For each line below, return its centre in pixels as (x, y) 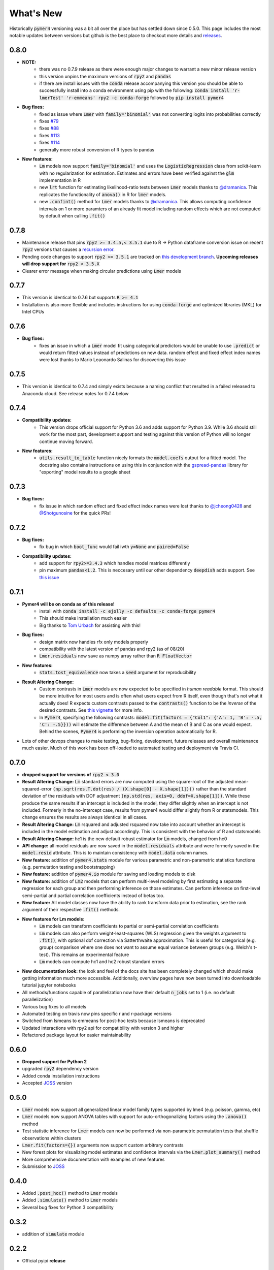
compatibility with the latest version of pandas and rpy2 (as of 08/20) (112, 649)
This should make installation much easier (83, 618)
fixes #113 (50, 135)
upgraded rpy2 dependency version (60, 1069)
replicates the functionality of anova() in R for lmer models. (103, 194)
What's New (36, 13)
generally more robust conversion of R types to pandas (97, 149)
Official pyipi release (44, 1260)
